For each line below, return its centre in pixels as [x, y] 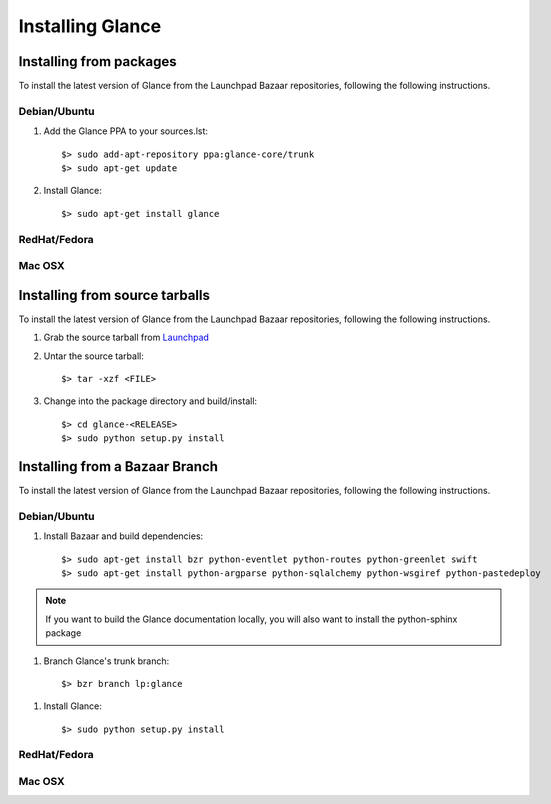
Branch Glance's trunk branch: [106, 661]
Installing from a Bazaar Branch [118, 466]
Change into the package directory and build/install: [150, 401]
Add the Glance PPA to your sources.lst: [126, 131]
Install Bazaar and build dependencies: [123, 536]
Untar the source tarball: [93, 356]
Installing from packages [97, 61]
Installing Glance [90, 26]
